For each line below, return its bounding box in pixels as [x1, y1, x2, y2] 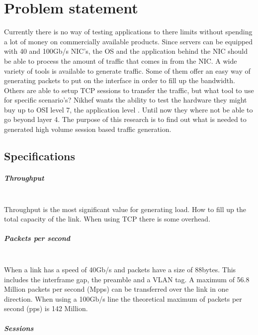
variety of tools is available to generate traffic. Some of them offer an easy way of [4, 65, 251, 76]
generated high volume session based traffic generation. [4, 124, 172, 134]
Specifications [4, 148, 76, 164]
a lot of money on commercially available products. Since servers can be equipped [4, 36, 253, 46]
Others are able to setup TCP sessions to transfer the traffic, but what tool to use [4, 85, 254, 95]
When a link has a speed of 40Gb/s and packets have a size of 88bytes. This [4, 264, 236, 274]
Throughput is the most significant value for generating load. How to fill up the [4, 204, 246, 214]
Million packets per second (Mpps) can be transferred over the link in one [4, 284, 229, 294]
